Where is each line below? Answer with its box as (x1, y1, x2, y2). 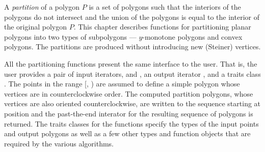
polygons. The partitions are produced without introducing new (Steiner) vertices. (4, 41, 261, 52)
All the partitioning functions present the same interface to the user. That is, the (4, 58, 257, 69)
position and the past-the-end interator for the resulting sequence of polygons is (4, 108, 253, 118)
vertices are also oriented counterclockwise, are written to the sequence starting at (4, 98, 261, 109)
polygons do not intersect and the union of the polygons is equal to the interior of (4, 11, 259, 22)
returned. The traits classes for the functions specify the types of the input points (4, 118, 259, 129)
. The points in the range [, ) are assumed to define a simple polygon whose (4, 78, 240, 89)
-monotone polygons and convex (142, 31, 243, 42)
